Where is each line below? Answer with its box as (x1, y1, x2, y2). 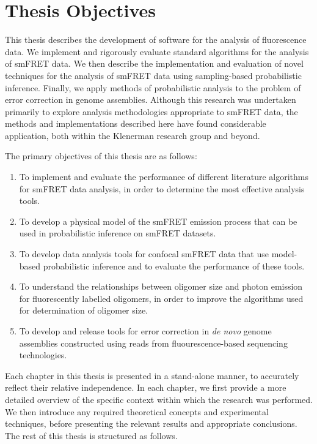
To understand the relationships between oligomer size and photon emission (19, 280, 303, 293)
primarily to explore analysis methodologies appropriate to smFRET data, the (5, 105, 298, 118)
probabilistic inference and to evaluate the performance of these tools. (43, 259, 305, 272)
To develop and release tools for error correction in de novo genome (19, 325, 272, 337)
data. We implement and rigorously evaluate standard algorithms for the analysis (5, 45, 309, 58)
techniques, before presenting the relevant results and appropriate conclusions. (5, 417, 297, 430)
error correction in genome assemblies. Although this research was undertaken (5, 93, 296, 106)
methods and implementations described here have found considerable (5, 117, 266, 130)
